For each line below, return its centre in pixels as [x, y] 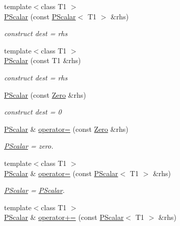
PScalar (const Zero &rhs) [45, 94]
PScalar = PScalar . [34, 190]
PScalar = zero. [29, 146]
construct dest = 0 [33, 112]
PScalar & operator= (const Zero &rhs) [66, 129]
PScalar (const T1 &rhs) [43, 60]
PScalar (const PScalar [40, 16]
